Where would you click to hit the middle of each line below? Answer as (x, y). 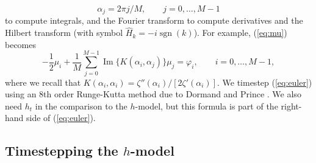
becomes (21, 44)
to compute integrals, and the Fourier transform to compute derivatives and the (154, 20)
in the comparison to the (81, 106)
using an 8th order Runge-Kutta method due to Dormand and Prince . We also (153, 94)
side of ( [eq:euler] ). (61, 118)
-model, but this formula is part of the (206, 106)
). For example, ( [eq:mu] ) (240, 33)
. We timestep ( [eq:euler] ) (264, 82)
